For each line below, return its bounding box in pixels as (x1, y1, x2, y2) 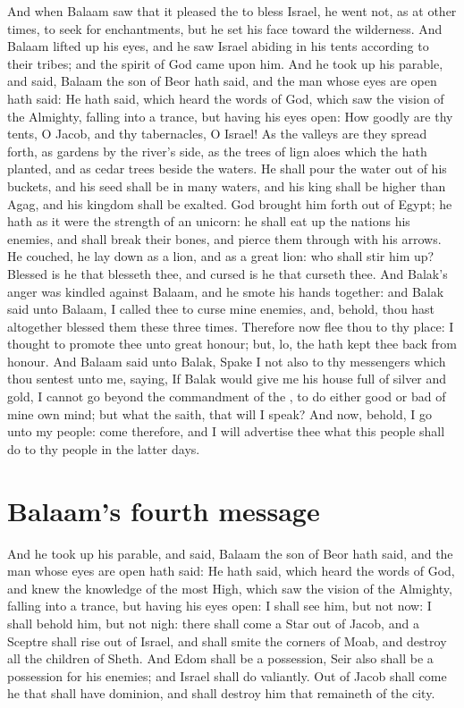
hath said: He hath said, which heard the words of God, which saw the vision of (7, 88, 444, 107)
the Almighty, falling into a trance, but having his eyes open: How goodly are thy (7, 106, 453, 125)
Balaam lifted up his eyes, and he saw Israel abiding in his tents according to (7, 37, 429, 55)
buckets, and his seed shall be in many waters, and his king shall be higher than (7, 176, 446, 195)
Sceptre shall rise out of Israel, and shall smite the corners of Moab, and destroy (7, 631, 447, 650)
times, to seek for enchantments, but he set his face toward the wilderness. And (7, 19, 443, 38)
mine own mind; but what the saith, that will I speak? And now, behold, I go (7, 404, 433, 423)
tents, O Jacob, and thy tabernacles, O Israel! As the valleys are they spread (7, 124, 427, 143)
